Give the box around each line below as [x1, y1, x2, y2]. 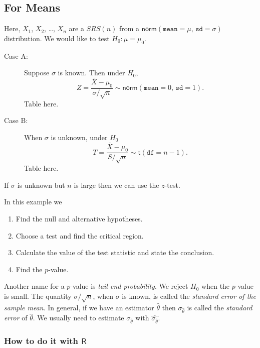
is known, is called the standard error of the [122, 290, 256, 301]
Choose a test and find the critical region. [16, 230, 144, 241]
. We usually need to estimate [33, 312, 124, 323]
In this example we [4, 196, 62, 207]
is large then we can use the [74, 179, 159, 190]
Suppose [24, 67, 50, 78]
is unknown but [17, 179, 65, 190]
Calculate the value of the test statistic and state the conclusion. [16, 247, 214, 258]
